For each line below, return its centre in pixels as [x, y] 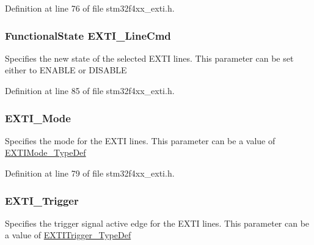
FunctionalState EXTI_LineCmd [88, 35]
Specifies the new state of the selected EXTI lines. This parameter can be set [149, 58]
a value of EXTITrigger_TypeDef [68, 235]
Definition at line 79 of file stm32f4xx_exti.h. [90, 173]
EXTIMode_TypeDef [46, 152]
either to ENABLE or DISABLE [66, 70]
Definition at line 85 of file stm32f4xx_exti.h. [90, 90]
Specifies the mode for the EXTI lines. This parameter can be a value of [140, 140]
